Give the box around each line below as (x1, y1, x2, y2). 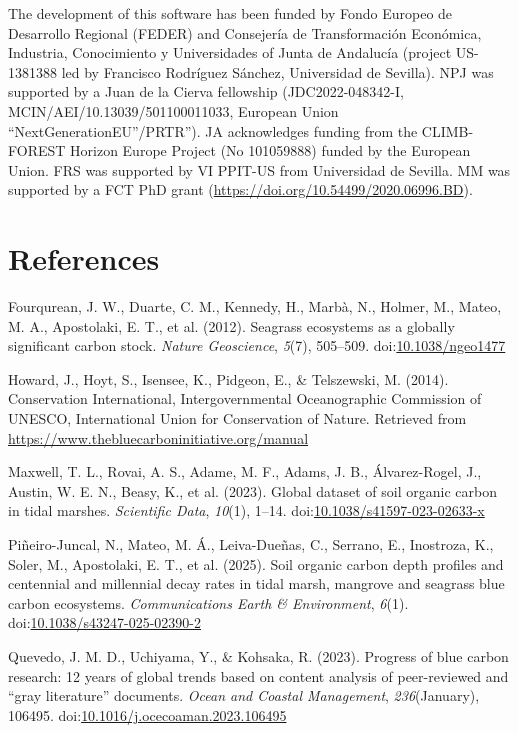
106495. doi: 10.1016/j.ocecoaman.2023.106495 (8, 704, 287, 725)
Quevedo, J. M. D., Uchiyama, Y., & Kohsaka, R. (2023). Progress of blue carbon (8, 645, 509, 666)
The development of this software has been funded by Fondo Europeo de (8, 3, 453, 23)
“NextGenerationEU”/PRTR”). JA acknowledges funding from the (8, 120, 418, 141)
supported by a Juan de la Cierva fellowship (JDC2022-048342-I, (8, 81, 404, 102)
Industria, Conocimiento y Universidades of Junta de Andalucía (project (8, 42, 452, 63)
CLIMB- (421, 120, 474, 141)
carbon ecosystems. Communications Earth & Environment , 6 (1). (8, 592, 409, 613)
